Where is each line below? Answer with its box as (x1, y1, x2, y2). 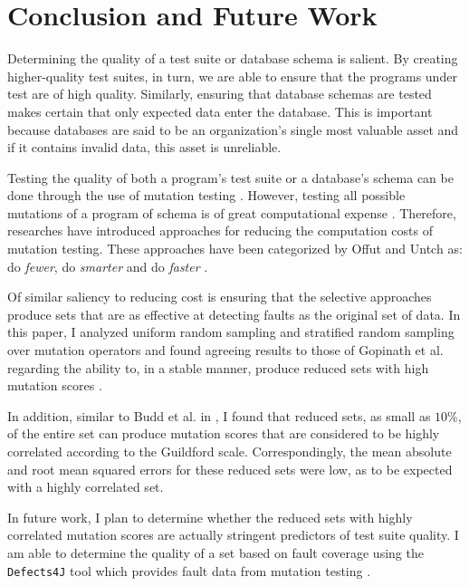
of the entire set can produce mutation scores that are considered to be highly (7, 424, 440, 443)
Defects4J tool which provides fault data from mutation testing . (7, 561, 371, 580)
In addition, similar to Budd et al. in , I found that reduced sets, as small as (7, 406, 431, 425)
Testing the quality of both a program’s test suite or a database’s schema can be (7, 168, 454, 187)
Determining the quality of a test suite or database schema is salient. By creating (7, 49, 458, 68)
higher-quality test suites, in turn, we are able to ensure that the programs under (7, 66, 457, 85)
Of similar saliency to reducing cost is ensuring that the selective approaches (7, 287, 432, 306)
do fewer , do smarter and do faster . (7, 256, 208, 275)
